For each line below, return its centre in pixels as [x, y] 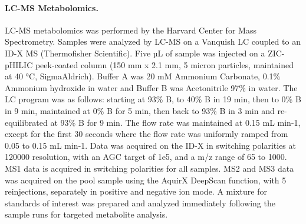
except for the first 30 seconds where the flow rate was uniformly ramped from [147, 134]
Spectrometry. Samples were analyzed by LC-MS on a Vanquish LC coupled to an [153, 41]
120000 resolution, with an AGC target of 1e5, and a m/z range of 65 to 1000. [146, 157]
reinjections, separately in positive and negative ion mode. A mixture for [136, 191]
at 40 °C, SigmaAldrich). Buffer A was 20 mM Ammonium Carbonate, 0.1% [143, 76]
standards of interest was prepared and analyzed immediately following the [140, 203]
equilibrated [26, 122]
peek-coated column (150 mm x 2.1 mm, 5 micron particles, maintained [164, 64]
